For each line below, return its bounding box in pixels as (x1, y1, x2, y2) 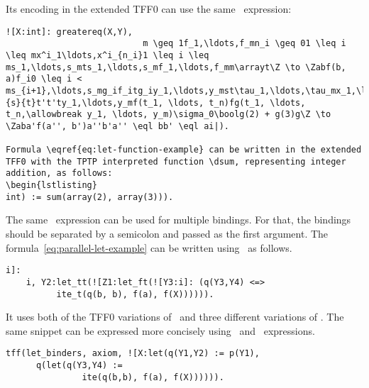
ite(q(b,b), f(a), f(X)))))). (82, 372, 224, 382)
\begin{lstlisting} (6, 180, 97, 191)
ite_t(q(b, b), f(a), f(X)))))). (56, 289, 214, 299)
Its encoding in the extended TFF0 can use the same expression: (6, 1, 292, 16)
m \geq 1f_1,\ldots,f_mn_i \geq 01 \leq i (143, 38, 346, 49)
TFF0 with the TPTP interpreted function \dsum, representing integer (6, 156, 346, 167)
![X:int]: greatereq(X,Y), (6, 26, 133, 37)
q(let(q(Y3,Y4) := (35, 360, 123, 371)
